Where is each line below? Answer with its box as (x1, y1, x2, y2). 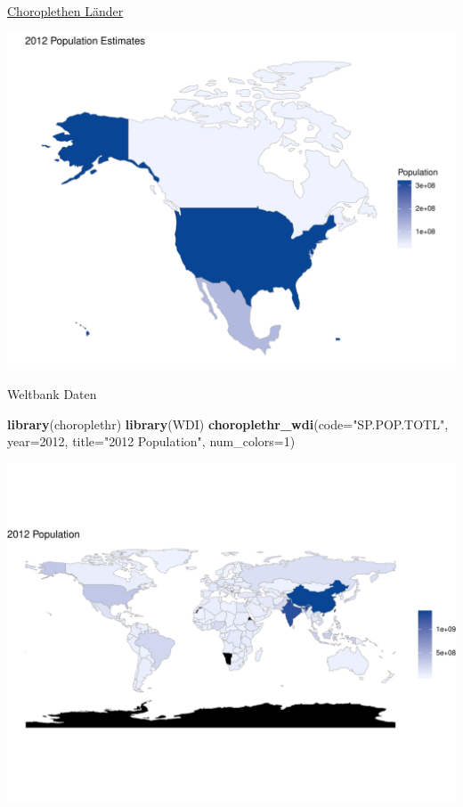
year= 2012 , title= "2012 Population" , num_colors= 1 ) (7, 432, 296, 451)
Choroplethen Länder (7, 2, 124, 20)
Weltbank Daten (7, 385, 97, 403)
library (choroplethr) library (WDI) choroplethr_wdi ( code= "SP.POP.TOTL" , (7, 414, 449, 433)
